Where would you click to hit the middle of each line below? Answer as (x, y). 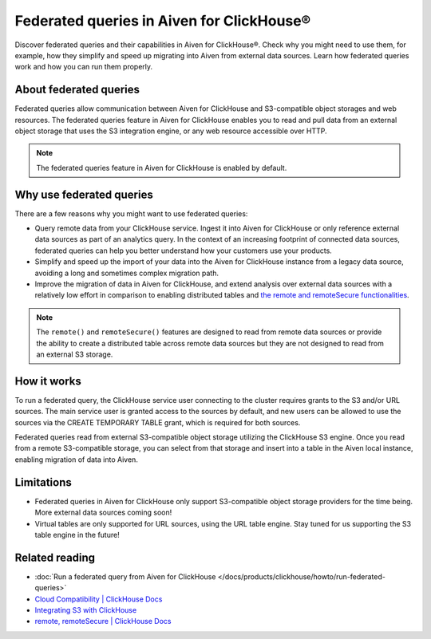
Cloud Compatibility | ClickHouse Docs (99, 599)
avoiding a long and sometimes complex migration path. (127, 273)
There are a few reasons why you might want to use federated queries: (131, 213)
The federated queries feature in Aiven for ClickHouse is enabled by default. (162, 168)
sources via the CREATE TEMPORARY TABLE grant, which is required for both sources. (158, 422)
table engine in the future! (77, 534)
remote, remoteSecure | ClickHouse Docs (103, 621)
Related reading (55, 557)
